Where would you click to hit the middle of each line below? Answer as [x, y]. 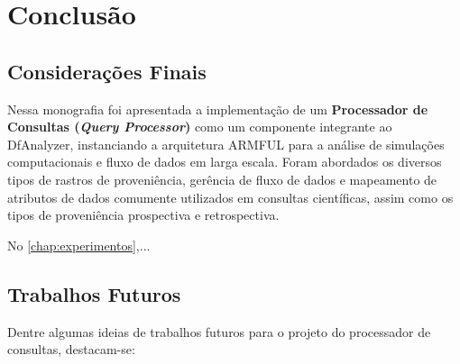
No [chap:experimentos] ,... [79, 245]
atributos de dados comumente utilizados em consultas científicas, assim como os [230, 197]
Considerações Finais [107, 71]
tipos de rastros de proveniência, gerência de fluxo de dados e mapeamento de [222, 179]
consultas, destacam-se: [71, 349]
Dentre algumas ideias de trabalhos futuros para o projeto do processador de [219, 331]
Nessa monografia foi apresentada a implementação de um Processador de [218, 109]
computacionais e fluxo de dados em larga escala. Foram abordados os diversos [225, 162]
